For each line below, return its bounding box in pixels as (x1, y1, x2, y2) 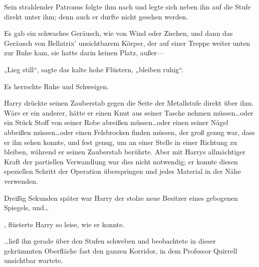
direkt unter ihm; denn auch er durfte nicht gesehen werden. (4, 11, 188, 21)
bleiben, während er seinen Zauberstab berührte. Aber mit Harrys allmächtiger (4, 146, 246, 157)
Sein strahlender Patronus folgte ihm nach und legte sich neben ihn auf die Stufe (4, 1, 251, 11)
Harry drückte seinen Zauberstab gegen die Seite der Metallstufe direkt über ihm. (4, 98, 254, 108)
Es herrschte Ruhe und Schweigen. (4, 81, 109, 91)
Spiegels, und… (4, 202, 49, 213)
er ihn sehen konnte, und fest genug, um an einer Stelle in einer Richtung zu (4, 136, 237, 147)
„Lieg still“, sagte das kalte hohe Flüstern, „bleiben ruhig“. (4, 64, 184, 74)
